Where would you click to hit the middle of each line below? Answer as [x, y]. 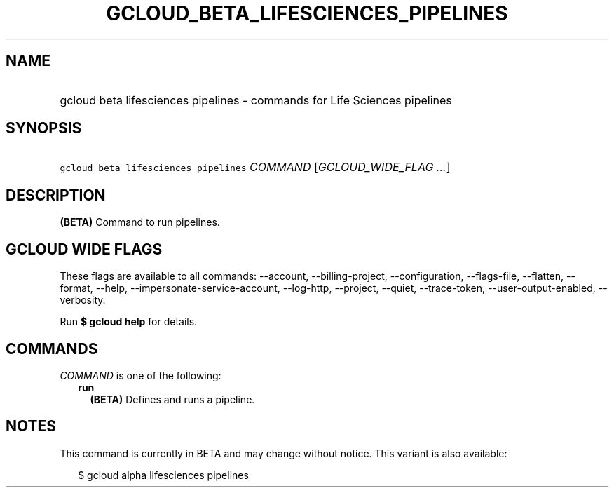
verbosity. [83, 300]
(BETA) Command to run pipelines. [140, 222]
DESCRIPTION [56, 195]
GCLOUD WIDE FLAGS [84, 249]
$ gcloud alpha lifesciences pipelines [163, 475]
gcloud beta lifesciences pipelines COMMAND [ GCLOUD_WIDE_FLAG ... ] [255, 167]
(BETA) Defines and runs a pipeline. [172, 399]
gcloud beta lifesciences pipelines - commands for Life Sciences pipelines [256, 100]
